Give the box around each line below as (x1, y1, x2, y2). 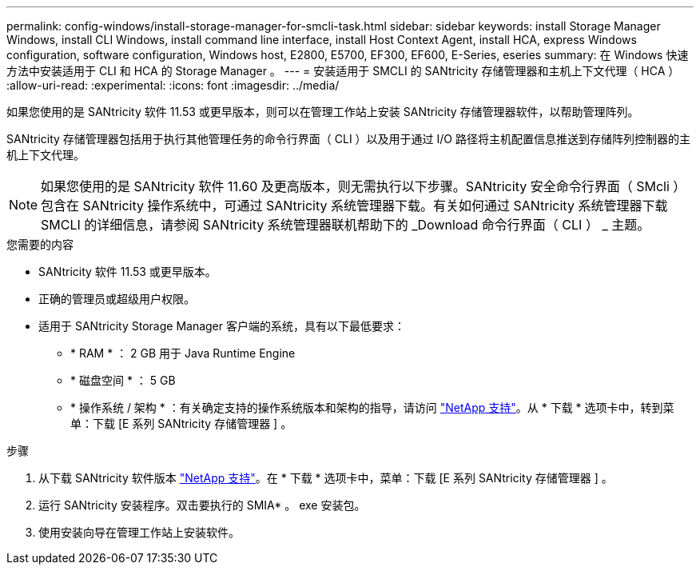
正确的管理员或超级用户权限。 (38, 292, 195, 305)
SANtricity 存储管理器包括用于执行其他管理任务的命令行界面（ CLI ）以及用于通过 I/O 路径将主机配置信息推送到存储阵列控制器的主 (6, 132, 690, 146)
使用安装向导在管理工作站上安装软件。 (38, 525, 240, 539)
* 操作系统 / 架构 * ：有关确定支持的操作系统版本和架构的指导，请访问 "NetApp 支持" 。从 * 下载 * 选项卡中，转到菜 (70, 401, 674, 414)
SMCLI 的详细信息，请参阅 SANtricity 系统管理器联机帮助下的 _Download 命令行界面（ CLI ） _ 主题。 (41, 217, 650, 233)
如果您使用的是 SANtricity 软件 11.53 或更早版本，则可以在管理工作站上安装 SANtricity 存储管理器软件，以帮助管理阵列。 (6, 105, 639, 118)
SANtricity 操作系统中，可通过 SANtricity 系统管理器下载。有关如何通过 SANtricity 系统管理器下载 (82, 198, 668, 214)
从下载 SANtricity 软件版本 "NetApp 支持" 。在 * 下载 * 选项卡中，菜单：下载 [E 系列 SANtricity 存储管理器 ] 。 (38, 471, 613, 485)
